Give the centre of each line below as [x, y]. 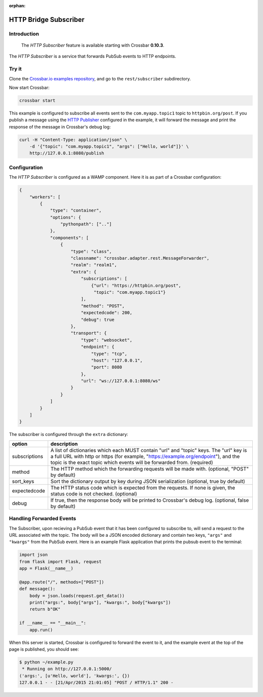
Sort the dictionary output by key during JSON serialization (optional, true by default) [148, 481]
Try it [15, 69]
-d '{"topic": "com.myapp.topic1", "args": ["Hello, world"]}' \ [109, 147]
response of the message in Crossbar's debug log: [60, 127]
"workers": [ [45, 197]
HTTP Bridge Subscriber [47, 19]
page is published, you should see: [44, 649]
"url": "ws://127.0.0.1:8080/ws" [121, 381]
